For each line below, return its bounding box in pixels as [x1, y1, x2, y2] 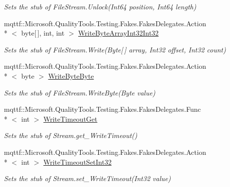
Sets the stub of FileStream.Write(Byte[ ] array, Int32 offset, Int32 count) [4, 44, 226, 54]
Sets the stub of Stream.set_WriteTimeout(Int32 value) [4, 173, 171, 184]
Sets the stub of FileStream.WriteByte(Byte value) [4, 87, 155, 97]
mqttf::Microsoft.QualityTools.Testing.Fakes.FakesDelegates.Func [4, 104, 201, 114]
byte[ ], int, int [21, 28, 65, 38]
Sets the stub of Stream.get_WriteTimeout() [4, 130, 138, 140]
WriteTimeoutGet [43, 113, 97, 124]
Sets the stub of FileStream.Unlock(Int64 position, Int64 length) [4, 1, 196, 11]
